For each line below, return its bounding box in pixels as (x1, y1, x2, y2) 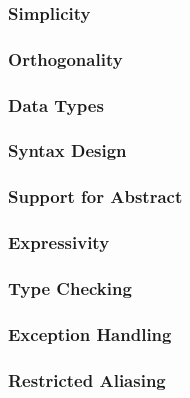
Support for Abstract (8, 184, 183, 209)
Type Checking (8, 275, 132, 300)
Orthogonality (8, 46, 123, 71)
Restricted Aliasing (8, 367, 166, 392)
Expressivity (8, 230, 110, 255)
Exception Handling (8, 321, 172, 346)
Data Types (8, 92, 104, 117)
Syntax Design (8, 138, 127, 163)
